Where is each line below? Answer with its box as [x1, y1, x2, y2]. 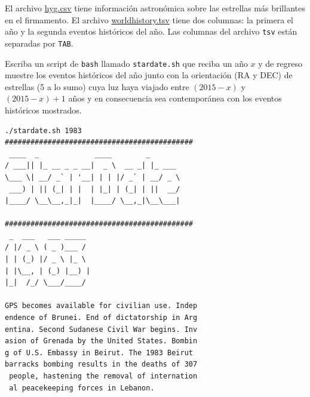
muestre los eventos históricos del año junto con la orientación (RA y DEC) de [5, 69, 293, 81]
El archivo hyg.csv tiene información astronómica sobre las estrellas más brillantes [5, 2, 305, 14]
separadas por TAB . [5, 36, 73, 49]
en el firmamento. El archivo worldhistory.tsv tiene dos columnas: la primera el [5, 13, 293, 26]
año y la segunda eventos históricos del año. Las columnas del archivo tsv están [5, 25, 297, 38]
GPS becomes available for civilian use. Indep [5, 301, 198, 310]
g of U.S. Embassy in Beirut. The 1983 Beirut [5, 348, 193, 357]
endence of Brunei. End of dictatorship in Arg [5, 313, 198, 322]
